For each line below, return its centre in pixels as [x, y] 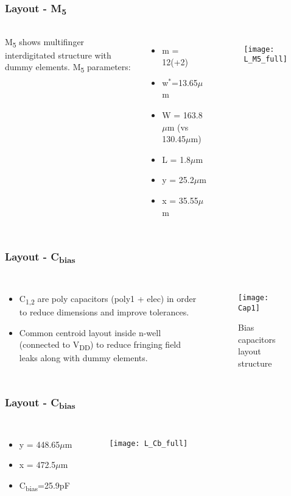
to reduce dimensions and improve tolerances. [104, 312]
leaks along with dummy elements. [83, 358]
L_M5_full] [266, 59]
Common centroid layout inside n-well [90, 332]
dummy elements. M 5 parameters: [68, 68]
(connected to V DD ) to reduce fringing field [100, 345]
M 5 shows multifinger [45, 42]
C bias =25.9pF [44, 486]
